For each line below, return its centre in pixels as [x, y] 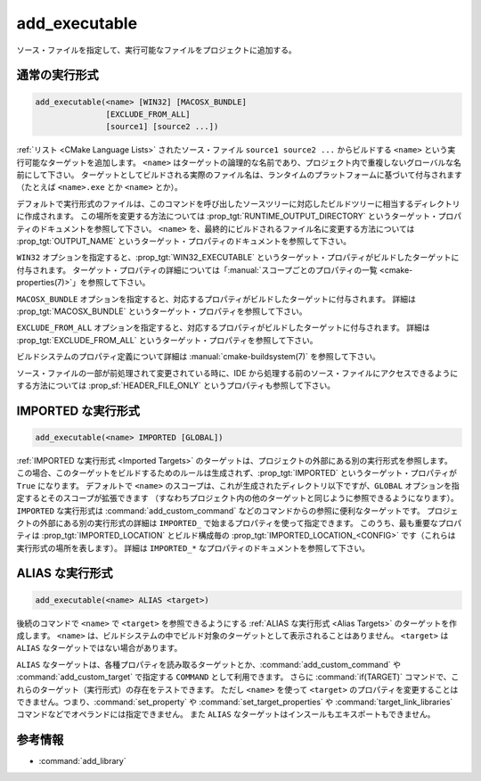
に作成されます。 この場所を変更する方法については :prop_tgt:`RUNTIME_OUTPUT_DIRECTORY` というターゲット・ [227, 216]
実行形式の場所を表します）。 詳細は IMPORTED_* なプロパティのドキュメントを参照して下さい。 [193, 547]
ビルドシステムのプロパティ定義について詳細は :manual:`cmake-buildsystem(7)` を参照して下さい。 [198, 357]
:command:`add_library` [82, 761]
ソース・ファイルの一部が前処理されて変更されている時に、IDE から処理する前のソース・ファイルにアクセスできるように [237, 373]
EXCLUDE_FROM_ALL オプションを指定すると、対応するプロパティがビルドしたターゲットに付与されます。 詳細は [223, 328]
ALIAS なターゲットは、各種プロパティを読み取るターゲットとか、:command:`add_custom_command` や [208, 664]
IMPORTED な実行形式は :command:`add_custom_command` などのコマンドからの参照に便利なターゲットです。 [220, 510]
